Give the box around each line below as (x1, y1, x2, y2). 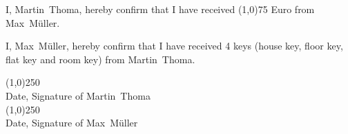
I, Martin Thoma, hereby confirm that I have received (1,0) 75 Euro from (6, 2, 315, 16)
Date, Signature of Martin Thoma (6, 88, 151, 102)
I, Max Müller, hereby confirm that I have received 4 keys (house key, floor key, (6, 38, 343, 53)
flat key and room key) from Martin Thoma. (6, 52, 195, 66)
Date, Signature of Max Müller (6, 115, 138, 130)
